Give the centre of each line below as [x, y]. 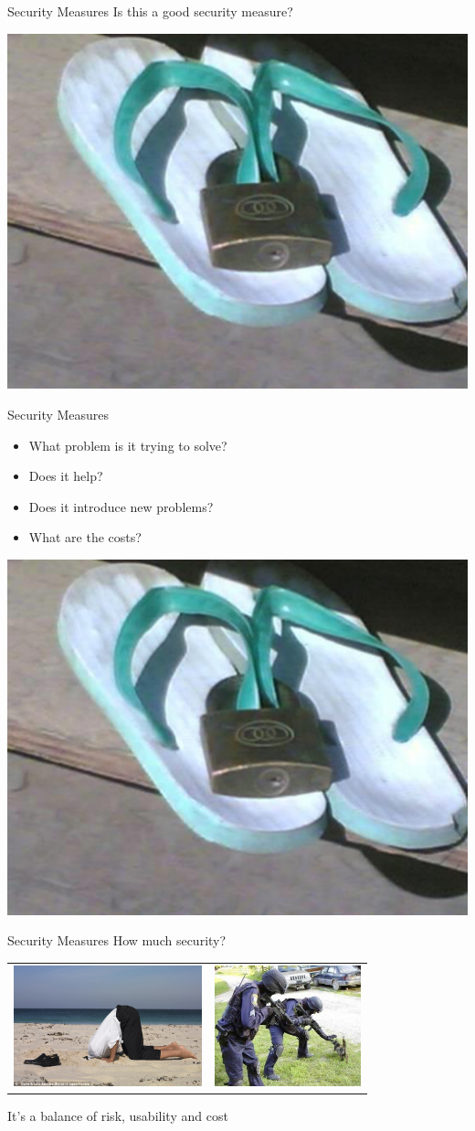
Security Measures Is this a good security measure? [150, 11]
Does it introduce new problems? [121, 506]
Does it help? [66, 476]
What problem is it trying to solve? [128, 445]
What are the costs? [85, 537]
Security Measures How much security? [117, 940]
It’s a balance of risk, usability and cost [118, 1116]
